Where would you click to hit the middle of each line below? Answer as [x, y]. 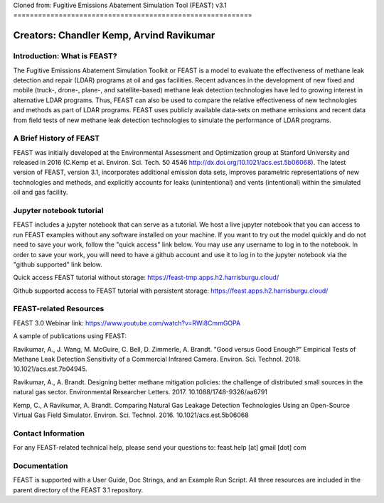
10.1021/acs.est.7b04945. [50, 369]
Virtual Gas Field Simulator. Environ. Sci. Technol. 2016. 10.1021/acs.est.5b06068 [131, 415]
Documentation [41, 465]
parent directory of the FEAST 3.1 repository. [78, 490]
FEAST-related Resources [59, 309]
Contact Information [49, 433]
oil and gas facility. [41, 193]
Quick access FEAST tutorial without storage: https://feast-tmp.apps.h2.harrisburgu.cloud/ [146, 278]
